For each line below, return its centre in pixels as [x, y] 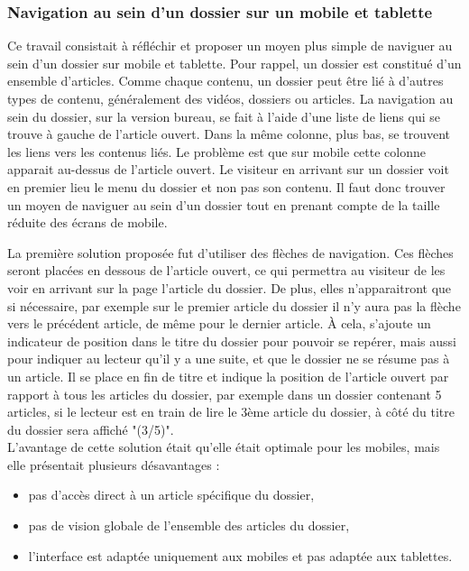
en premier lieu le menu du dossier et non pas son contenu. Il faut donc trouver [226, 186]
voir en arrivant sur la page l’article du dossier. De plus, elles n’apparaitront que [230, 287]
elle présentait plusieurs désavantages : [114, 464]
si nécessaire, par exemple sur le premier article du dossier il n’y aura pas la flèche [234, 305]
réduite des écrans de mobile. [87, 222]
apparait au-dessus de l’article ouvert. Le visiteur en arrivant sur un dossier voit [228, 169]
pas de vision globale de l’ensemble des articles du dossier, [189, 525]
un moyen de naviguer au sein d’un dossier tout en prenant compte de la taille [224, 204]
